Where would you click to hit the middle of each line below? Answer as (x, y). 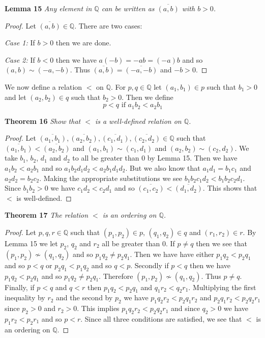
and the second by (84, 297)
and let (16, 97)
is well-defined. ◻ (44, 198)
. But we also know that (163, 167)
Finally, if (20, 287)
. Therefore (116, 276)
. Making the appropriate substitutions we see (111, 178)
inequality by (25, 297)
